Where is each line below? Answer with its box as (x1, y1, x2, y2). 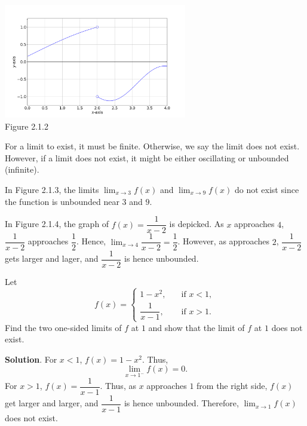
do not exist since (235, 183, 299, 195)
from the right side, (197, 379, 268, 392)
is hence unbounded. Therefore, (124, 397, 239, 409)
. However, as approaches (177, 235, 269, 247)
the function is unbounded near (5, 195, 119, 207)
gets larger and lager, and (5, 252, 99, 265)
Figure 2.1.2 (5, 119, 48, 132)
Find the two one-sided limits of (5, 321, 122, 333)
